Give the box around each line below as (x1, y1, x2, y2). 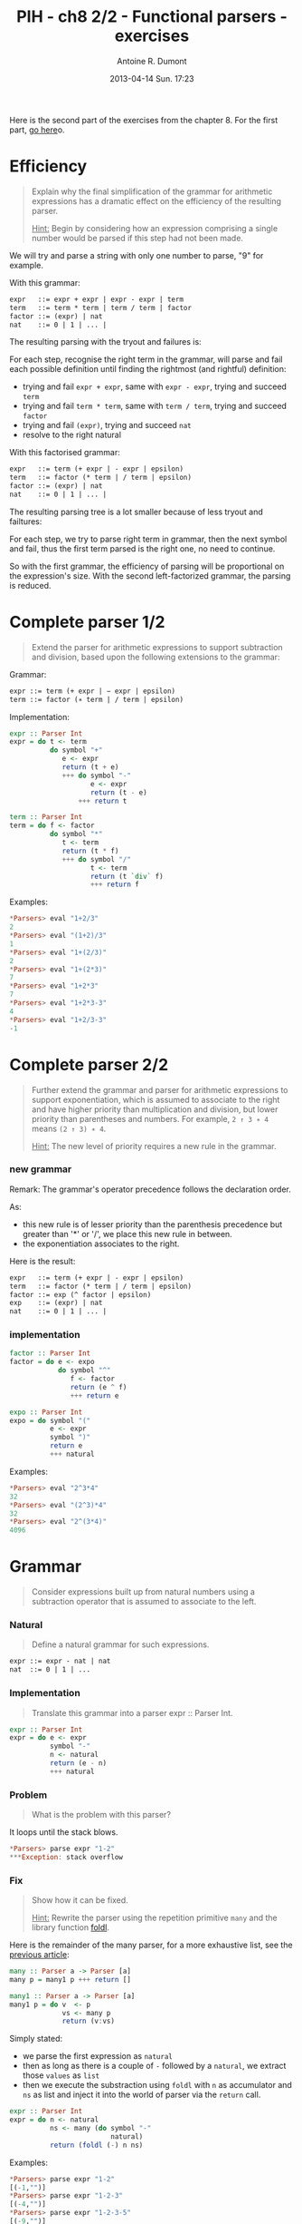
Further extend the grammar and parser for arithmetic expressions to (31, 1084, 288, 1095)
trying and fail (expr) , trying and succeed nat (22, 420, 192, 431)
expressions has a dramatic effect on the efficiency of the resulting (31, 195, 282, 206)
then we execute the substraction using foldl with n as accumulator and (22, 2080, 292, 2091)
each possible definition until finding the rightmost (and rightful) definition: (9, 364, 287, 375)
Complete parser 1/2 (9, 612, 165, 632)
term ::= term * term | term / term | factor (9, 303, 193, 312)
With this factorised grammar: (9, 447, 120, 458)
